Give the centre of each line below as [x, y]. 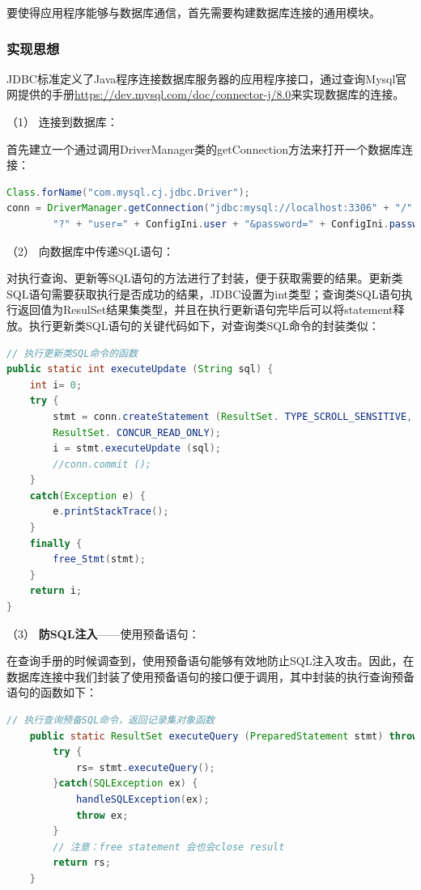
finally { [56, 543]
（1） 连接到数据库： [62, 121]
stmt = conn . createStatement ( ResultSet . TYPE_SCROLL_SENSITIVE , [233, 416]
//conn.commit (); [102, 464]
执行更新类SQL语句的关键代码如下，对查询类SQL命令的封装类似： [204, 325]
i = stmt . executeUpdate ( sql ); [137, 449]
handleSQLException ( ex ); [142, 799]
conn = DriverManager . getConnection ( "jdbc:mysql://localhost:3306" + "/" [210, 208]
